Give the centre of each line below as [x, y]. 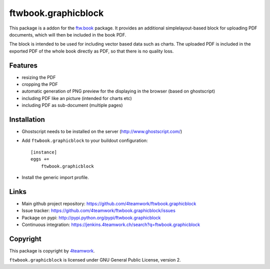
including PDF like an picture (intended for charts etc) [77, 98]
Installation [27, 119]
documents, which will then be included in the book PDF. [68, 34]
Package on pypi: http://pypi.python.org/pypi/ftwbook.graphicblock [91, 217]
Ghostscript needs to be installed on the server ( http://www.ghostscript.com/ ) [102, 131]
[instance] [44, 152]
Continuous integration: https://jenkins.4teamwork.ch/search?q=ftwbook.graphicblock [111, 224]
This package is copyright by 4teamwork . [52, 251]
